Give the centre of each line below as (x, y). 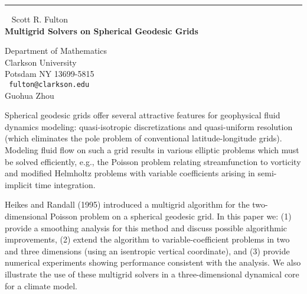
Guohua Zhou (30, 95)
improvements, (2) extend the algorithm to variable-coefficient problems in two (147, 239)
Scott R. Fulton (40, 19)
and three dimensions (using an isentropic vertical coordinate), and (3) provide (147, 251)
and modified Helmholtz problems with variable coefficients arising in (130, 173)
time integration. (65, 184)
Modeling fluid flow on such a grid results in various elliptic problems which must (152, 150)
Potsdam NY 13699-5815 (50, 74)
